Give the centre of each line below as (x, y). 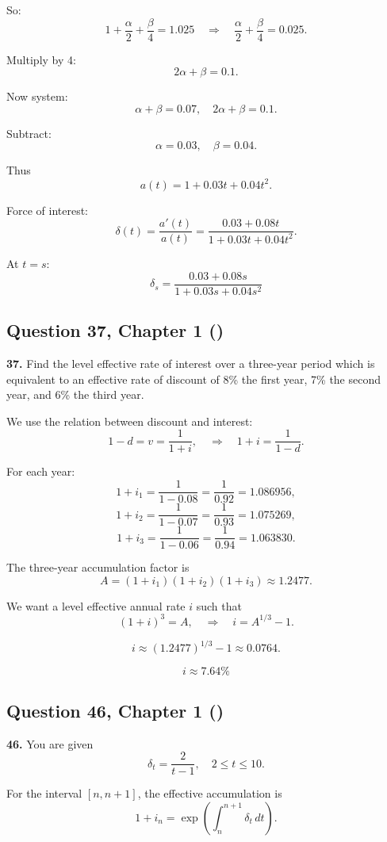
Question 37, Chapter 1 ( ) (115, 330)
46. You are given (50, 743)
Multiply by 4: (41, 59)
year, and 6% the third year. (75, 394)
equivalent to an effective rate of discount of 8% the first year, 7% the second (194, 379)
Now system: (37, 96)
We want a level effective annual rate (96, 605)
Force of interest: (48, 210)
